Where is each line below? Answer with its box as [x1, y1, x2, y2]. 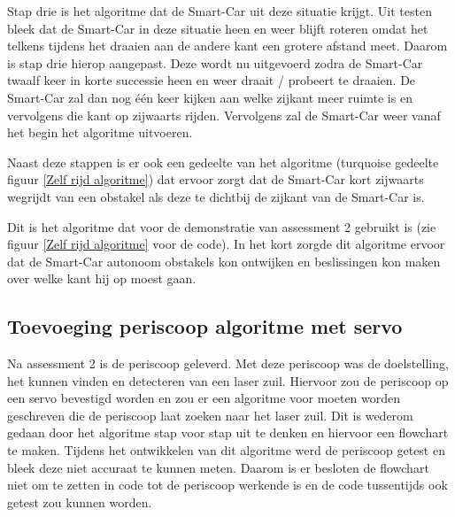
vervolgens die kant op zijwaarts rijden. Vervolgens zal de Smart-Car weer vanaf [7, 105, 441, 124]
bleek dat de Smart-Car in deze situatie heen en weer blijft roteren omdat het [7, 19, 428, 37]
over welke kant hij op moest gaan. [7, 269, 197, 288]
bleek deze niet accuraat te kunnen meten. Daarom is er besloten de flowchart [7, 458, 429, 476]
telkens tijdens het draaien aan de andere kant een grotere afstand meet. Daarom [7, 36, 448, 55]
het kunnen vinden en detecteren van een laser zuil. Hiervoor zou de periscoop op [7, 371, 449, 390]
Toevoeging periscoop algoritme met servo [7, 313, 403, 340]
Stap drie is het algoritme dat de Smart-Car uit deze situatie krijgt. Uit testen [7, 2, 432, 19]
